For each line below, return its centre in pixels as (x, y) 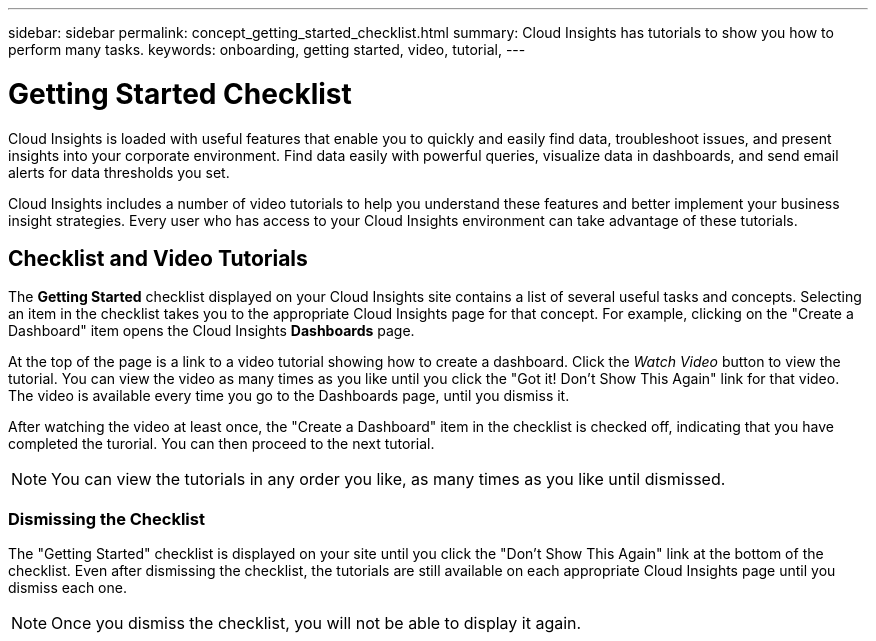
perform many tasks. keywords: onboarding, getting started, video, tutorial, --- (267, 49)
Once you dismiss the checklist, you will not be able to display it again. (316, 623)
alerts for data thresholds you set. (119, 172)
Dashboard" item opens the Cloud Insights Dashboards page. (211, 331)
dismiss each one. (67, 588)
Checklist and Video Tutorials (158, 258)
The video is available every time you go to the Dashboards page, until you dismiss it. (289, 396)
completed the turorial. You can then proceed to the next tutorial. (221, 444)
